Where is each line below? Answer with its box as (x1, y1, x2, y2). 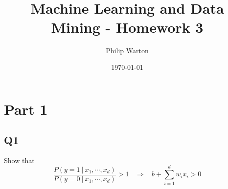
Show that (4, 155, 35, 165)
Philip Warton (106, 45, 149, 56)
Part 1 (4, 99, 48, 119)
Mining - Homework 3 (51, 17, 204, 37)
